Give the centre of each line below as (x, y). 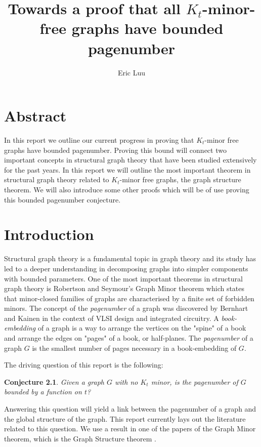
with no (126, 381)
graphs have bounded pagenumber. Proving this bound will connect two (115, 150)
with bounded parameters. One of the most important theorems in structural (123, 278)
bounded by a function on (43, 392)
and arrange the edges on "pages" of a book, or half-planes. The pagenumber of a (129, 338)
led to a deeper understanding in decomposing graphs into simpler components (126, 268)
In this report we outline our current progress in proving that (99, 140)
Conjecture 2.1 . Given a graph (54, 381)
